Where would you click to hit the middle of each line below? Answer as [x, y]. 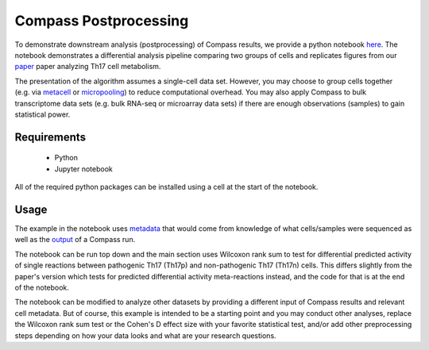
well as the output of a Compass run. [75, 240]
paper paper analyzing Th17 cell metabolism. [88, 67]
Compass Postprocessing [102, 21]
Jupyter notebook [83, 169]
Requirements [50, 137]
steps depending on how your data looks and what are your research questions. [146, 335]
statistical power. [43, 114]
